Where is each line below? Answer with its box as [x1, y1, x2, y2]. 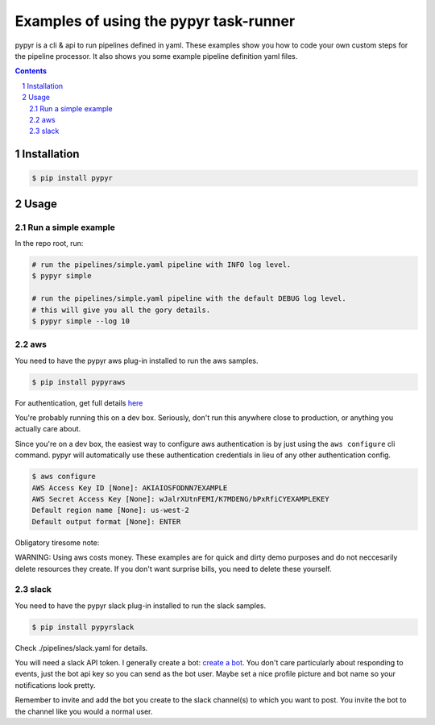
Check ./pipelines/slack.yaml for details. [14, 643, 148, 652]
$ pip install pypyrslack [31, 622, 135, 631]
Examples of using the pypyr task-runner [14, 12, 296, 30]
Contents [14, 66, 48, 76]
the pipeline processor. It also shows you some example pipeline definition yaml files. [14, 51, 298, 60]
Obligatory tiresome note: [14, 537, 100, 548]
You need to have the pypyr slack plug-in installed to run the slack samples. [14, 601, 267, 610]
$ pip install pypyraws [31, 377, 126, 386]
